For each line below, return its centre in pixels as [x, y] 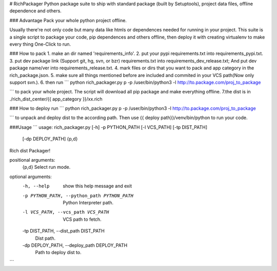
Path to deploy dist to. [58, 253]
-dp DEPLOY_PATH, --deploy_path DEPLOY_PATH [75, 245]
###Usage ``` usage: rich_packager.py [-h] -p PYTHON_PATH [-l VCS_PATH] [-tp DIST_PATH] [108, 127]
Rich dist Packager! [30, 150]
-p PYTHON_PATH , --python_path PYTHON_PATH [78, 196]
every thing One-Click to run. [40, 44]
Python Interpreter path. [88, 202]
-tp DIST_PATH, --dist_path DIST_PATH [63, 231]
